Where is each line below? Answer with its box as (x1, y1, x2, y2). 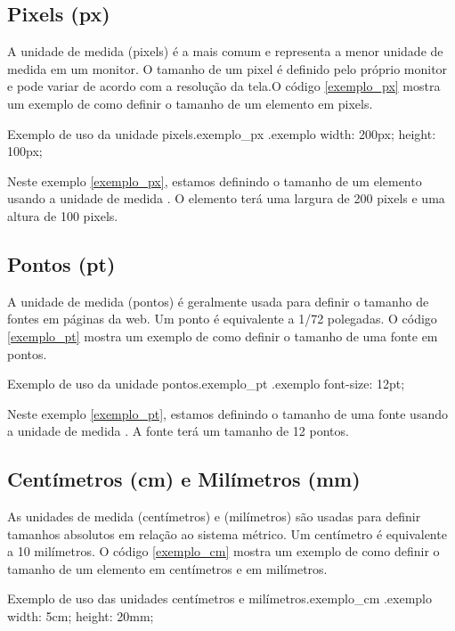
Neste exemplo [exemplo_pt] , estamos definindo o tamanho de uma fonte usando (7, 404, 448, 422)
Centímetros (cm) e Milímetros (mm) (7, 465, 361, 493)
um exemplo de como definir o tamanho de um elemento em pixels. (7, 94, 373, 112)
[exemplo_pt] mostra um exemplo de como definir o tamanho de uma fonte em (7, 326, 438, 345)
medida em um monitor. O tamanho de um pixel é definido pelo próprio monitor (7, 59, 448, 78)
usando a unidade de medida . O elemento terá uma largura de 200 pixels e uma (7, 189, 445, 208)
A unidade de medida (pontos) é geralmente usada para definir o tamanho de (7, 291, 429, 310)
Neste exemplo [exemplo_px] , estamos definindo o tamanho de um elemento (7, 171, 422, 190)
